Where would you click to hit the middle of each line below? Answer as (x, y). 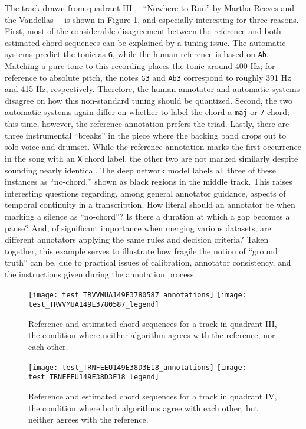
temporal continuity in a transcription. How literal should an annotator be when (150, 204)
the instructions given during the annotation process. (101, 274)
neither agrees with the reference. (88, 419)
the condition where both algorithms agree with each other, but (143, 407)
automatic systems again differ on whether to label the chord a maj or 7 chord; (147, 112)
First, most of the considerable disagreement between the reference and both (143, 31)
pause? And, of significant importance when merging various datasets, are (138, 227)
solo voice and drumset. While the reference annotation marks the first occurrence (153, 147)
